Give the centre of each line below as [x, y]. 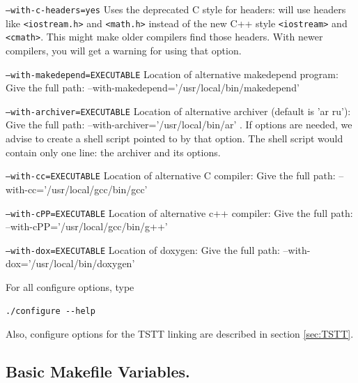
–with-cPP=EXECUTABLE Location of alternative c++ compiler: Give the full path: [179, 212]
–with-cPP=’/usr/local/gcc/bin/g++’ [87, 226]
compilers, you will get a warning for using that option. [124, 50]
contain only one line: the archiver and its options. [113, 152]
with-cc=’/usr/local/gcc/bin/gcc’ [77, 189]
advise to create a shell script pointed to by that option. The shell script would [174, 138]
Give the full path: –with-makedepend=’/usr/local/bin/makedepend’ [153, 88]
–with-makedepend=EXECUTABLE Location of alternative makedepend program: [172, 74]
